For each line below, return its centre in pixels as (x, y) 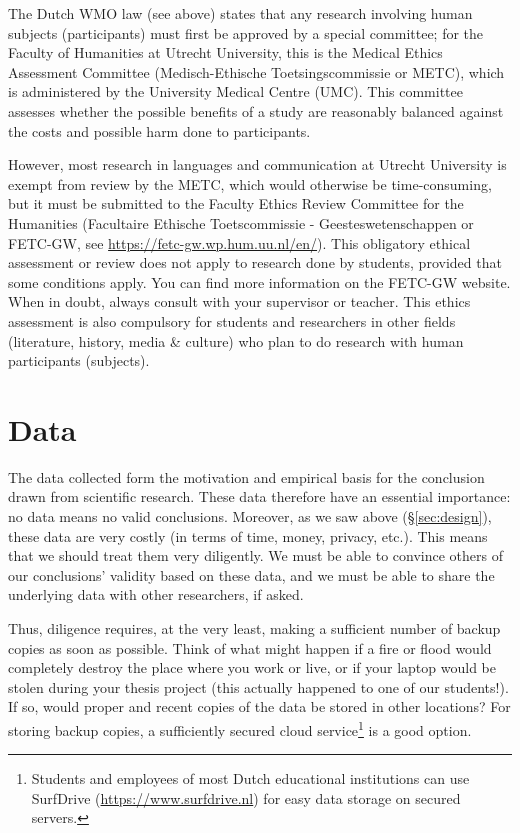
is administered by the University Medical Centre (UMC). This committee (235, 91)
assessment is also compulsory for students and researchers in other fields (232, 320)
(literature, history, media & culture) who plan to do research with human (236, 340)
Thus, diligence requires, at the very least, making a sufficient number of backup (254, 627)
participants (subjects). (79, 360)
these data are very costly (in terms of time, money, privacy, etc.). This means (248, 535)
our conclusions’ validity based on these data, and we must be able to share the (251, 574)
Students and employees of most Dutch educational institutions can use (250, 778)
